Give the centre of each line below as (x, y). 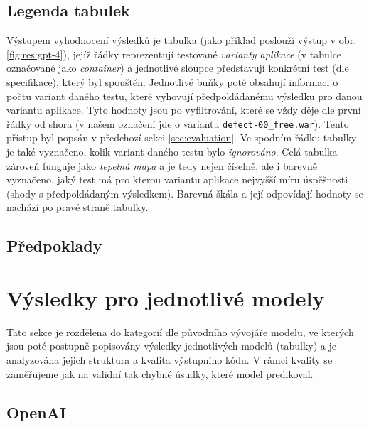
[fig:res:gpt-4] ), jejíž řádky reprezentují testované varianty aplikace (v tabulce (174, 54)
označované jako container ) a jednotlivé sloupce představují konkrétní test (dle (178, 68)
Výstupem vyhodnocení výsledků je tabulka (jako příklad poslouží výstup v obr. (182, 40)
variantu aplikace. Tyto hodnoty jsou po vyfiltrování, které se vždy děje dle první (184, 110)
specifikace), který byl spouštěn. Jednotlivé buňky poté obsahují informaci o (172, 81)
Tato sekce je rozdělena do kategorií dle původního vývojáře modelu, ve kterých (180, 331)
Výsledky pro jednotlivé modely (166, 297)
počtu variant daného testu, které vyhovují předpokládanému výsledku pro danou (184, 96)
